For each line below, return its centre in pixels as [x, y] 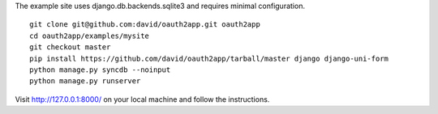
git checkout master [70, 47]
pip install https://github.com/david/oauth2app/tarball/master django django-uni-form [209, 58]
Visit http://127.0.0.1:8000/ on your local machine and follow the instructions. [142, 99]
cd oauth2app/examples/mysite [90, 36]
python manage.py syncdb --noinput [100, 70]
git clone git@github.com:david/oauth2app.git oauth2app [145, 25]
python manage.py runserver [85, 81]
